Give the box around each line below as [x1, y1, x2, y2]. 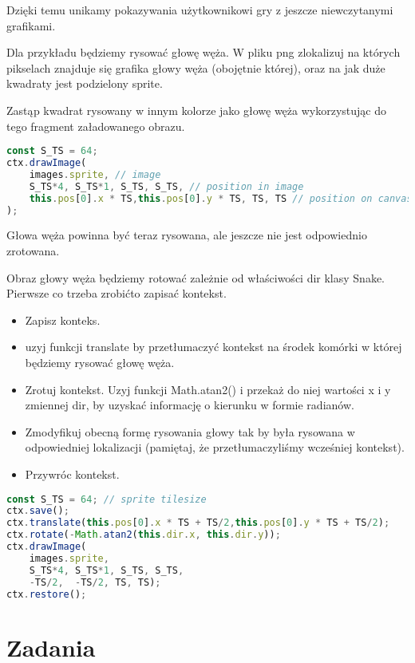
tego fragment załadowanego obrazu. [6, 117, 185, 134]
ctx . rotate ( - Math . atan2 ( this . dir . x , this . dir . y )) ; [6, 529, 281, 541]
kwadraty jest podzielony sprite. [6, 75, 163, 92]
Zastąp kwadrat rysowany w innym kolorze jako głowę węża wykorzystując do [6, 101, 386, 118]
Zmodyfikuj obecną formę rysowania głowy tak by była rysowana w [25, 423, 355, 440]
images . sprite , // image [29, 168, 161, 180]
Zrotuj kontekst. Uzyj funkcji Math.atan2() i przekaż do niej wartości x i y [25, 381, 391, 397]
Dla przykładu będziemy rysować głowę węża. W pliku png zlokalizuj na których [6, 44, 401, 61]
